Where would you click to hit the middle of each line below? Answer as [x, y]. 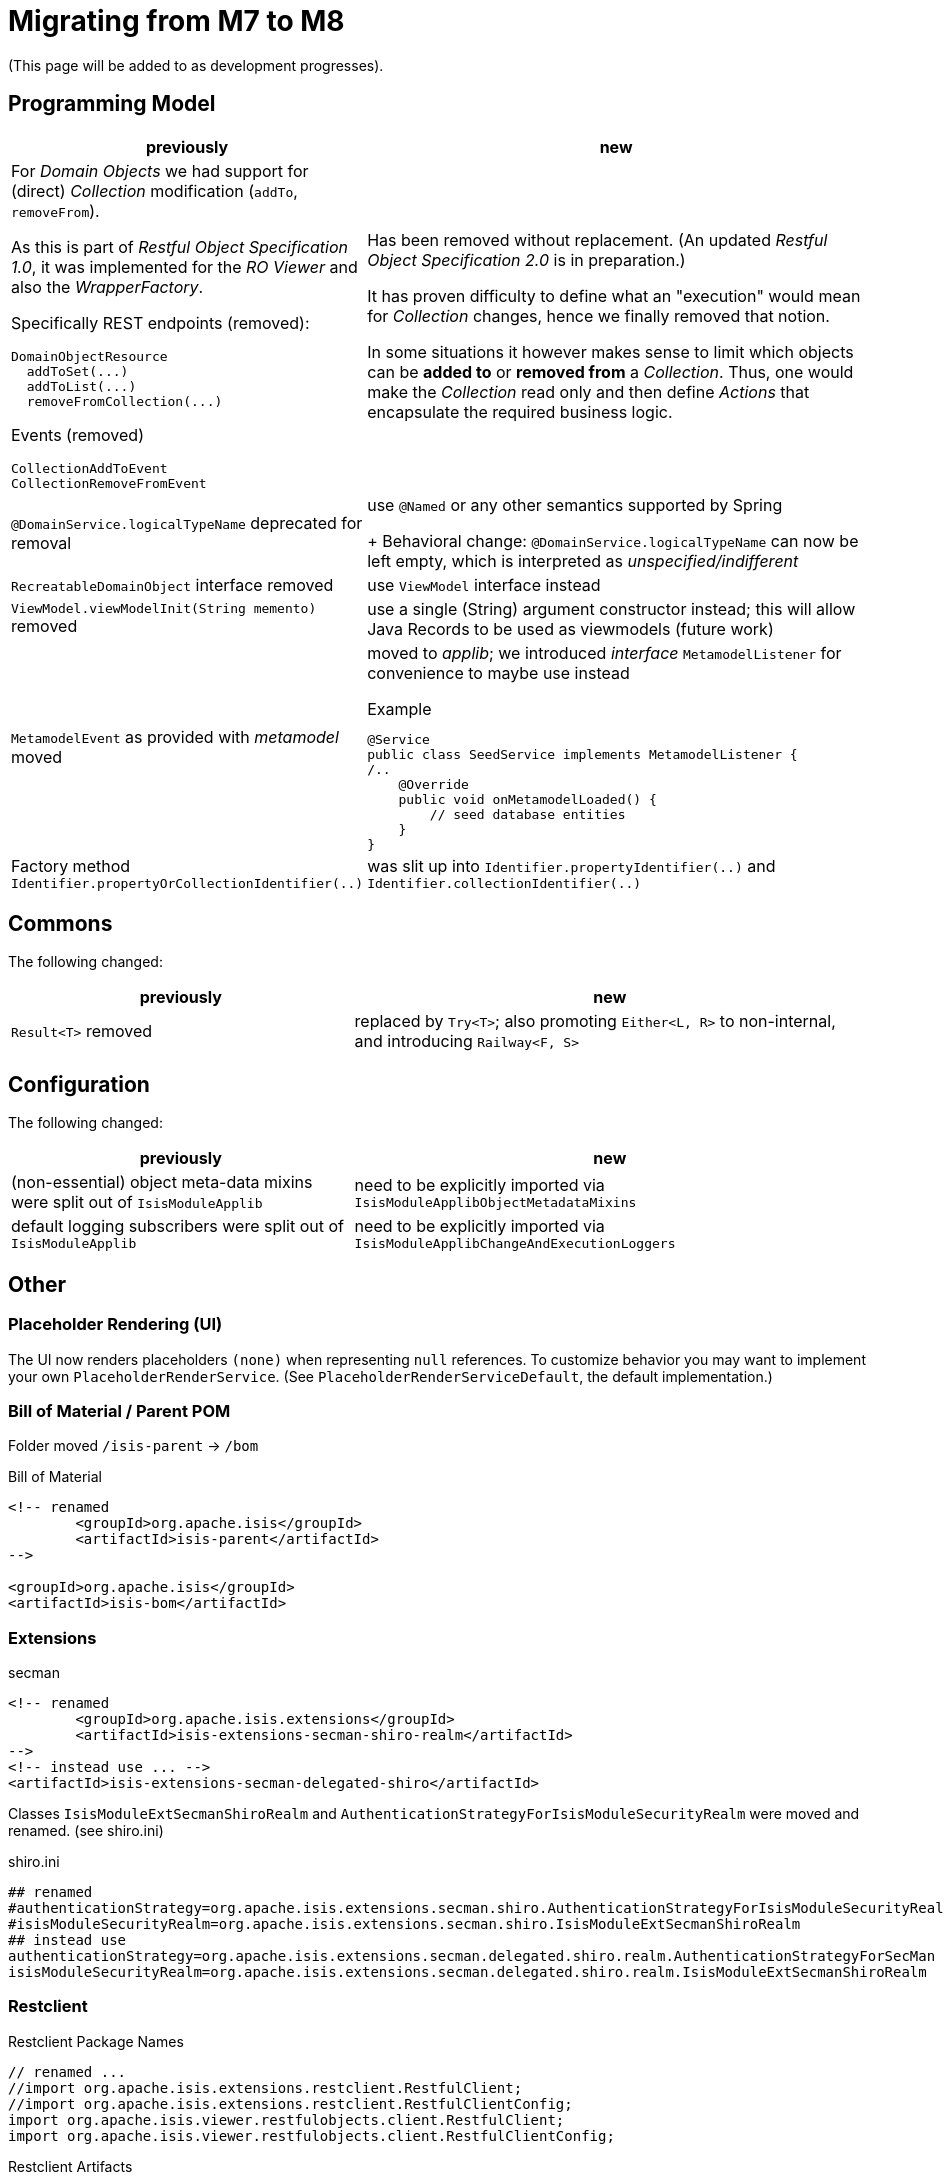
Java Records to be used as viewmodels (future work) [570, 628]
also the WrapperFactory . [107, 286]
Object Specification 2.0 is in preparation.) [526, 259]
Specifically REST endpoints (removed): [160, 322]
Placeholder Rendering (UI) [115, 1324]
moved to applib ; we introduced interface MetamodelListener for [604, 652]
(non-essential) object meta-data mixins [162, 1182]
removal [41, 542]
